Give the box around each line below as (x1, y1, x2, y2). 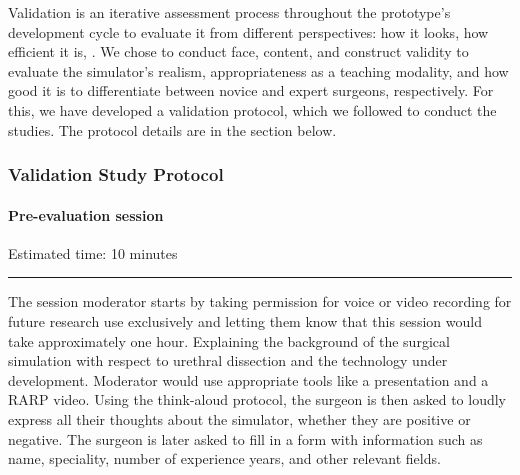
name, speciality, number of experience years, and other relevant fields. (8, 448, 441, 469)
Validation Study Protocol (8, 162, 224, 187)
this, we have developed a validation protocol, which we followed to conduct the (8, 99, 497, 120)
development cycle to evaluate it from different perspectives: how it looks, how (8, 21, 489, 42)
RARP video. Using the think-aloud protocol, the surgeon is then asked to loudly (8, 389, 507, 410)
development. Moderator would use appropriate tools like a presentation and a (8, 369, 489, 390)
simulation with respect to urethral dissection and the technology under (8, 350, 448, 371)
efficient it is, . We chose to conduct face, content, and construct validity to (8, 41, 469, 62)
